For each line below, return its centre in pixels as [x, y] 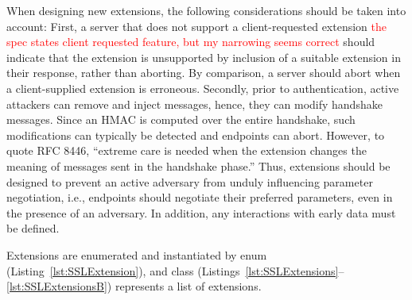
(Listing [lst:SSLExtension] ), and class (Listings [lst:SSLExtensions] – [175, 270]
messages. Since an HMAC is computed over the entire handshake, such [181, 119]
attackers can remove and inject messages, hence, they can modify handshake [194, 104]
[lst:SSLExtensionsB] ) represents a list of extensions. [134, 286]
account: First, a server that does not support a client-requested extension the [197, 26]
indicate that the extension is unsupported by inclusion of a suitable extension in [204, 57]
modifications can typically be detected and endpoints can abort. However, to [196, 135]
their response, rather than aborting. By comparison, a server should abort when [204, 73]
